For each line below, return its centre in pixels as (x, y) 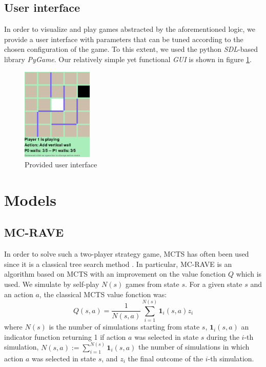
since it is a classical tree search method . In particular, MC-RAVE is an (118, 264)
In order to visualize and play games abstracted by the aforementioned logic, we (130, 29)
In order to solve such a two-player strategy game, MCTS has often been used (127, 254)
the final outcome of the (166, 358)
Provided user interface (61, 164)
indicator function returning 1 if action (65, 336)
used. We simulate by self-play (52, 284)
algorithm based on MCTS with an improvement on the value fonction (115, 274)
